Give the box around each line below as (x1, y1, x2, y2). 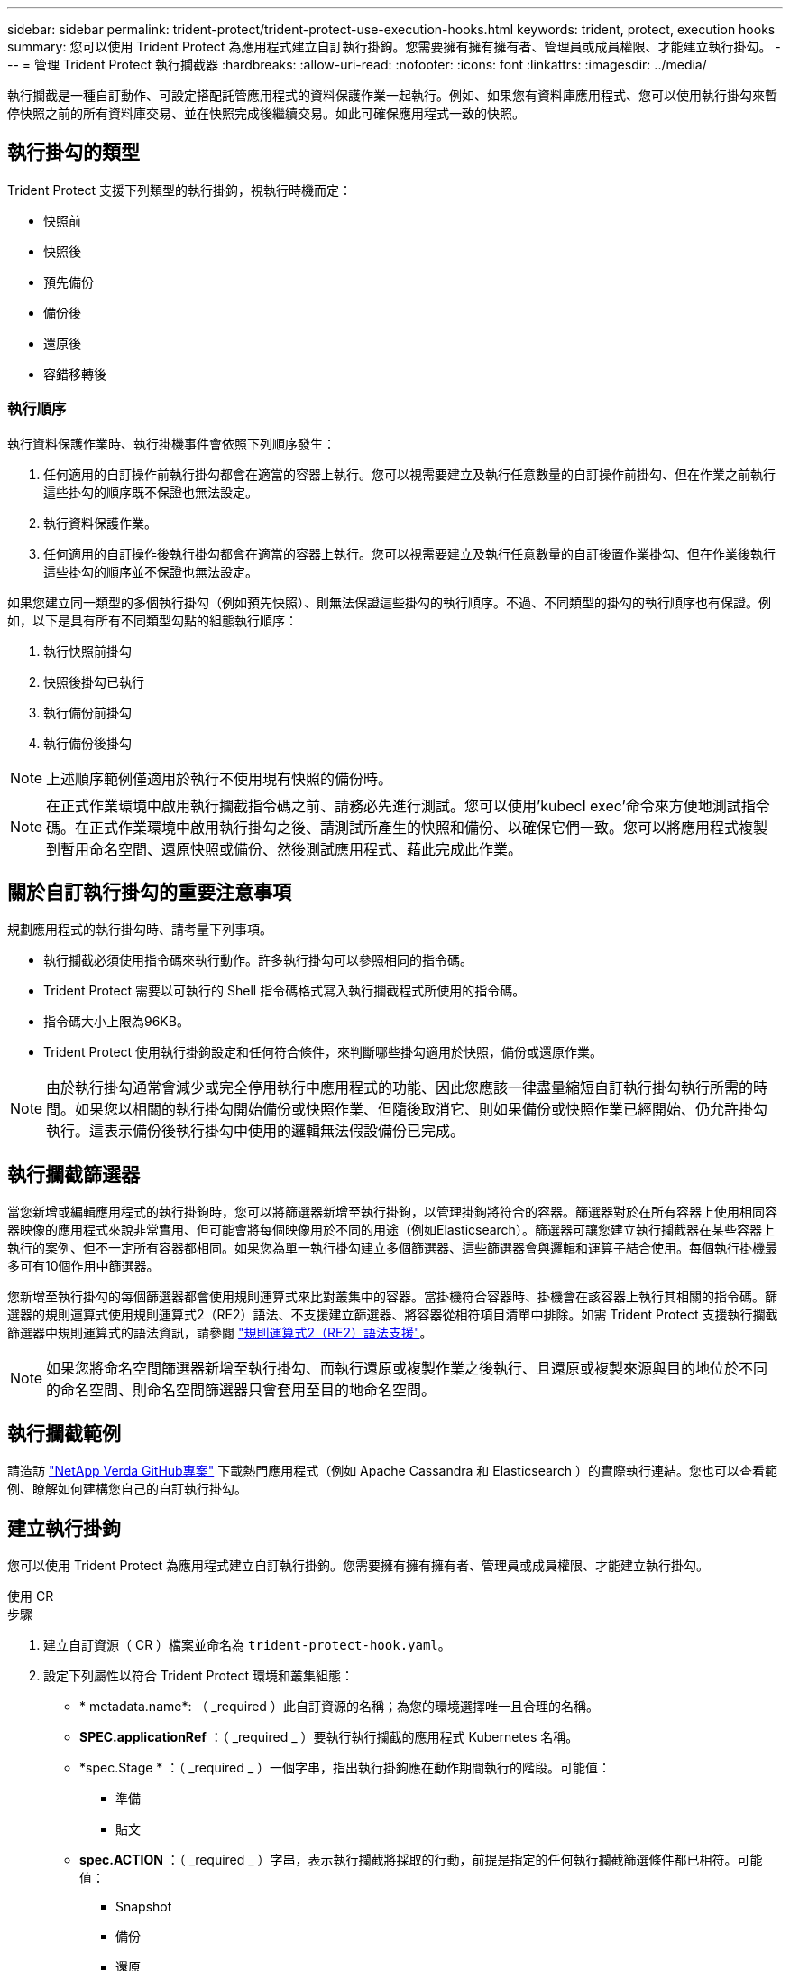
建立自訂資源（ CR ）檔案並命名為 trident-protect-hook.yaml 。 (43, 1636, 451, 1652)
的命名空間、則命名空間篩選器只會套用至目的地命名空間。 (46, 1381, 436, 1400)
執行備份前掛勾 (43, 704, 132, 720)
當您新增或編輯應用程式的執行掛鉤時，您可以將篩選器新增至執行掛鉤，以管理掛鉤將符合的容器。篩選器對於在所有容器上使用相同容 (7, 1204, 777, 1220)
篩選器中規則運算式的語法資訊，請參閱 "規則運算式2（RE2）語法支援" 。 (7, 1325, 433, 1341)
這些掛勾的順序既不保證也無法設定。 (43, 484, 258, 500)
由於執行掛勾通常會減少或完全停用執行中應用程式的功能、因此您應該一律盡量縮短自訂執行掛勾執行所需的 (46, 1078, 754, 1097)
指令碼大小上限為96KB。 (43, 1013, 189, 1030)
